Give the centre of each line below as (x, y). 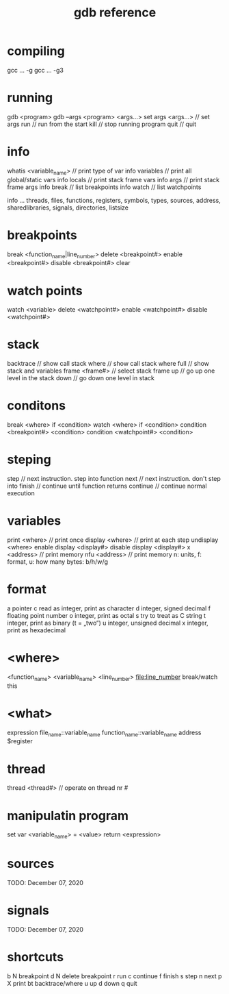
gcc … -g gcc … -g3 (35, 70)
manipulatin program (68, 816)
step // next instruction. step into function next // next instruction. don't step (114, 479)
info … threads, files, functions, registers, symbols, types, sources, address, (114, 200)
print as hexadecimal (37, 630)
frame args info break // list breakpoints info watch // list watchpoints (104, 187)
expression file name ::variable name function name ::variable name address (104, 733)
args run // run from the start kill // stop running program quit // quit (102, 124)
